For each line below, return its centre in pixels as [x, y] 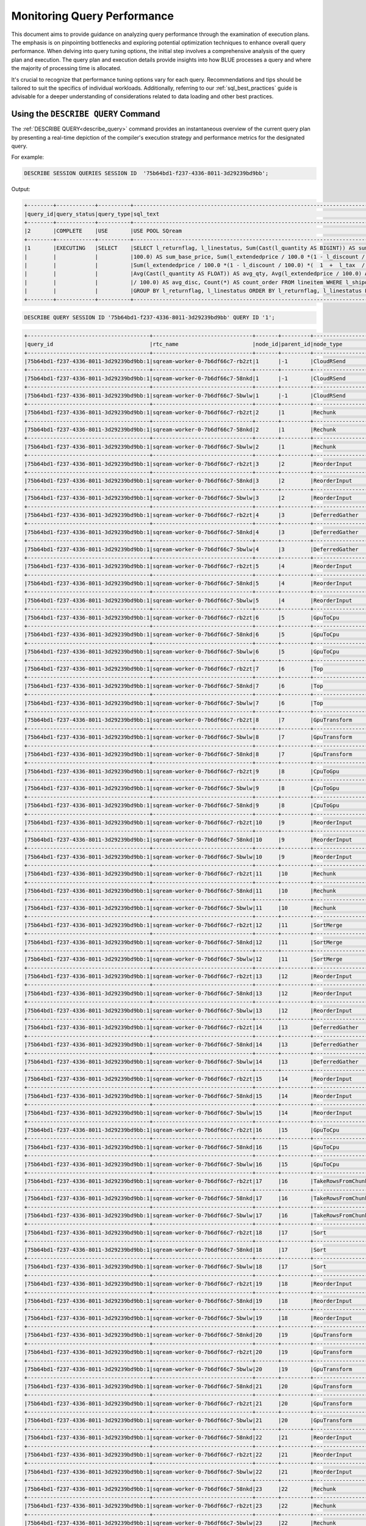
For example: [28, 157]
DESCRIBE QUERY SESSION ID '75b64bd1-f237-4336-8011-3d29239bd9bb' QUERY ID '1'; [150, 318]
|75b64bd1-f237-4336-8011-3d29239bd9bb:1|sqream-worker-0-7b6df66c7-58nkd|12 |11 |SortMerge [183, 942]
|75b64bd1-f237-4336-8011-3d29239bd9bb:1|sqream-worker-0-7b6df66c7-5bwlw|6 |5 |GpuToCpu [182, 652]
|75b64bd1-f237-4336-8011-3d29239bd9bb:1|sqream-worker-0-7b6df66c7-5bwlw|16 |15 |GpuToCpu [182, 1164]
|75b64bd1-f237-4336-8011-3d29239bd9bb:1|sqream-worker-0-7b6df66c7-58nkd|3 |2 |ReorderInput [188, 481]
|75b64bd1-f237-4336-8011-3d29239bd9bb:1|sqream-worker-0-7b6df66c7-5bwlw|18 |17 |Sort [175, 1267]
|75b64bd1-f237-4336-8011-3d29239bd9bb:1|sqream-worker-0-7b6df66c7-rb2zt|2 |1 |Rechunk [180, 413]
